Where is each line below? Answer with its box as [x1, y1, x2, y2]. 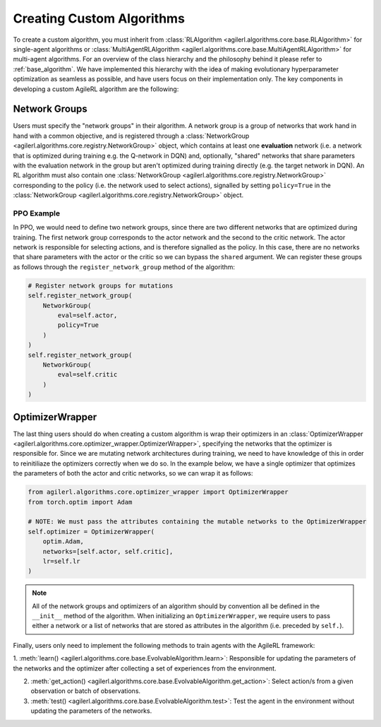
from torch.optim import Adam [28, 498, 133, 506]
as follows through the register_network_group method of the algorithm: [13, 262, 236, 271]
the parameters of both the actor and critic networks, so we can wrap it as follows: [13, 469, 253, 478]
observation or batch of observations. [30, 687, 141, 695]
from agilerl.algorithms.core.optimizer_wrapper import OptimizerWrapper [28, 488, 289, 496]
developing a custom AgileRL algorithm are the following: [13, 85, 179, 93]
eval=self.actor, [57, 312, 118, 319]
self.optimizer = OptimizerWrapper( [28, 527, 155, 536]
